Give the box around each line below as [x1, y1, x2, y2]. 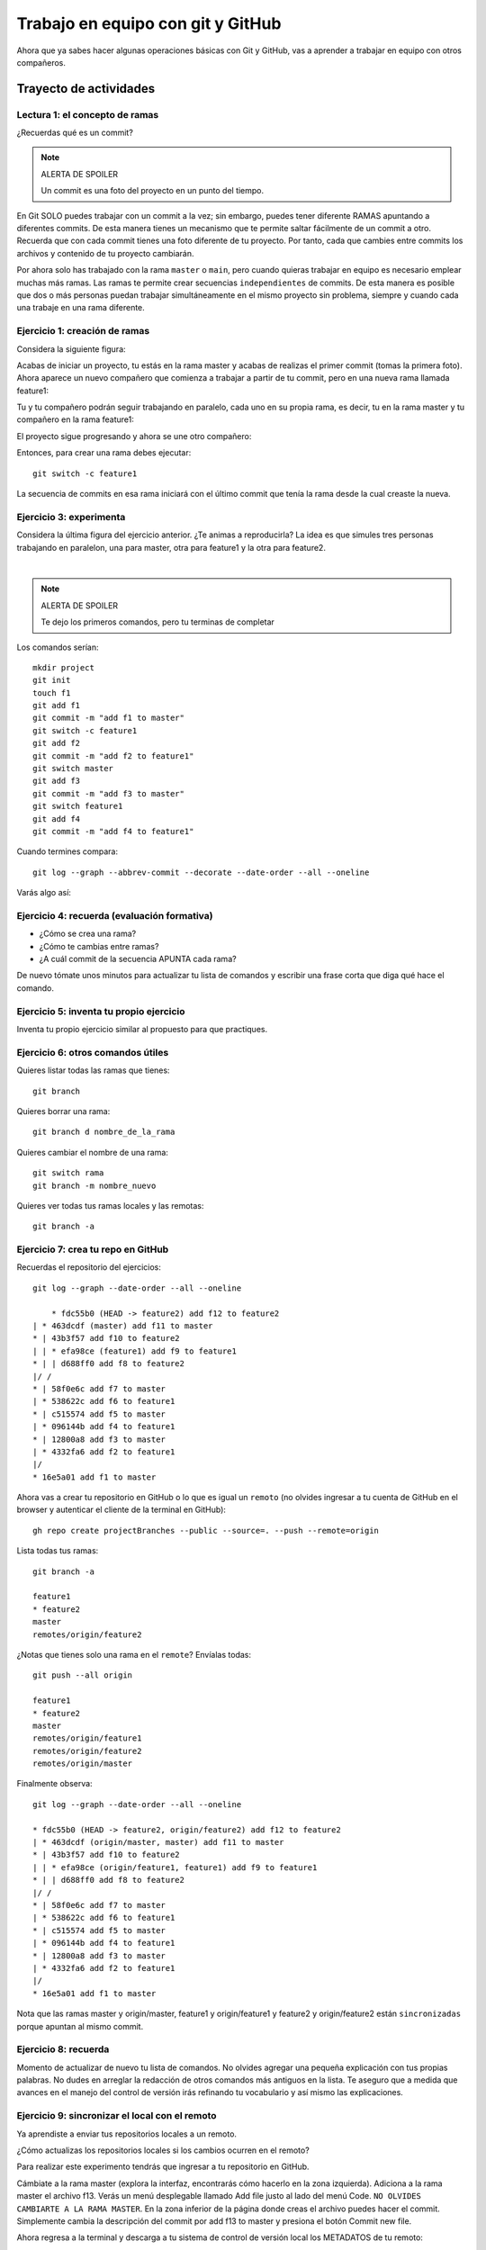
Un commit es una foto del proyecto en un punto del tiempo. [40, 185, 265, 196]
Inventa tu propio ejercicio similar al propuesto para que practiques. [16, 1024, 268, 1035]
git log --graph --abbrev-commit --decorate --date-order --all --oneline [32, 867, 370, 877]
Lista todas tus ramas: [16, 1545, 99, 1556]
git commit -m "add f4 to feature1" [32, 826, 194, 836]
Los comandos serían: [16, 642, 99, 652]
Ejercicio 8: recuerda [16, 2043, 110, 2056]
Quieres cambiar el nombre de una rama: [16, 1147, 168, 1157]
